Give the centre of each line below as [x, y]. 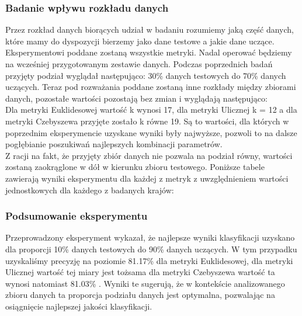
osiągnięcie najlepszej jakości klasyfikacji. [79, 306]
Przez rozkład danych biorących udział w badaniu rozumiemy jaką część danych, [150, 29]
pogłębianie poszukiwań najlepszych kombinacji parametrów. [114, 144]
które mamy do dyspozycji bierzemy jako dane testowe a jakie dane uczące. [140, 41]
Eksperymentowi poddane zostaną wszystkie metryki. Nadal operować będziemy [149, 52]
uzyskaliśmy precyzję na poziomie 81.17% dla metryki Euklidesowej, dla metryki [149, 260]
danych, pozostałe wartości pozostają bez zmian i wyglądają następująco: [136, 98]
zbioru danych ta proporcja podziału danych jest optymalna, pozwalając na [140, 295]
